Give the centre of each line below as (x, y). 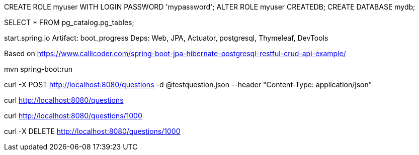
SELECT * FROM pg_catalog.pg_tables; (69, 22)
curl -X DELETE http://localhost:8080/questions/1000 (92, 131)
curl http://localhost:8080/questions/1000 (73, 116)
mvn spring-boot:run (38, 69)
